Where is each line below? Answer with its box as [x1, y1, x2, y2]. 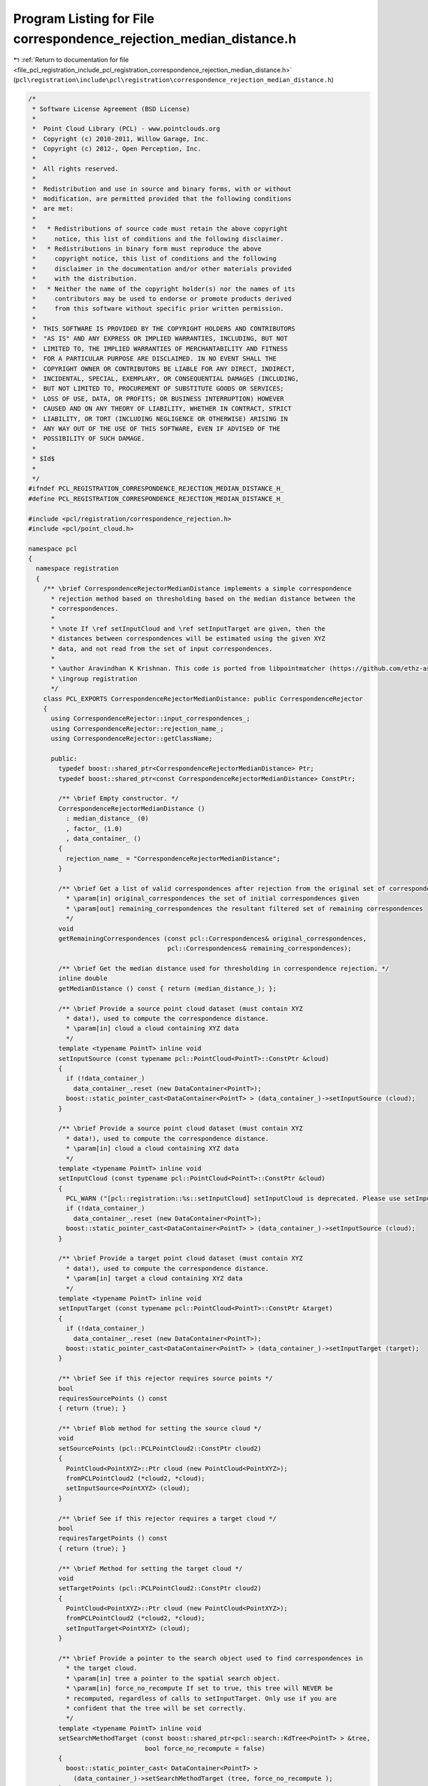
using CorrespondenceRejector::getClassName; [51, 734, 213, 743]
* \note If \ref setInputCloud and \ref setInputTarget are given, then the [51, 624, 326, 632]
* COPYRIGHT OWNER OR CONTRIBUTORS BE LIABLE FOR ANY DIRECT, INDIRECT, [32, 364, 296, 373]
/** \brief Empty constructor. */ [58, 794, 179, 803]
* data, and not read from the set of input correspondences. [51, 644, 273, 653]
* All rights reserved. [32, 164, 119, 173]
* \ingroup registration [51, 674, 138, 682]
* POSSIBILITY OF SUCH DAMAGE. [32, 434, 146, 443]
